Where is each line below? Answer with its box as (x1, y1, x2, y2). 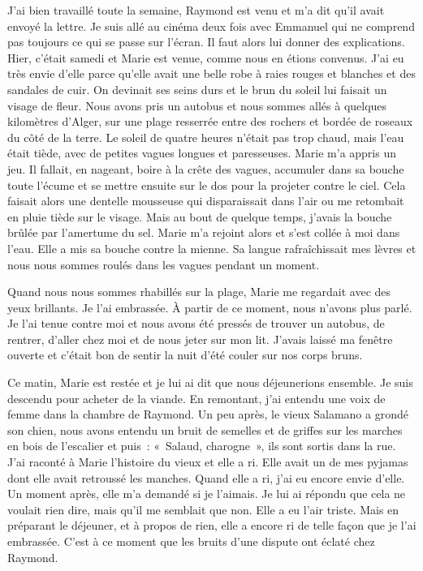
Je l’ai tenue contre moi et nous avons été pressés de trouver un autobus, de (7, 315, 385, 332)
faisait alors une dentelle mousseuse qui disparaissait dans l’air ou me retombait (7, 192, 404, 209)
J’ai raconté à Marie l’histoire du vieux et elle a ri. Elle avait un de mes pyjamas (7, 453, 408, 470)
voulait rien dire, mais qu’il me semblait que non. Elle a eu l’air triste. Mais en (7, 500, 399, 517)
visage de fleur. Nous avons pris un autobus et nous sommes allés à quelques (7, 97, 387, 114)
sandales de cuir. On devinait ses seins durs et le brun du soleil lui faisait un (7, 80, 387, 97)
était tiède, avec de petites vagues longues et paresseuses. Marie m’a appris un (7, 144, 396, 161)
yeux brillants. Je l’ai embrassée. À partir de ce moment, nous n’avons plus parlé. (7, 298, 412, 316)
